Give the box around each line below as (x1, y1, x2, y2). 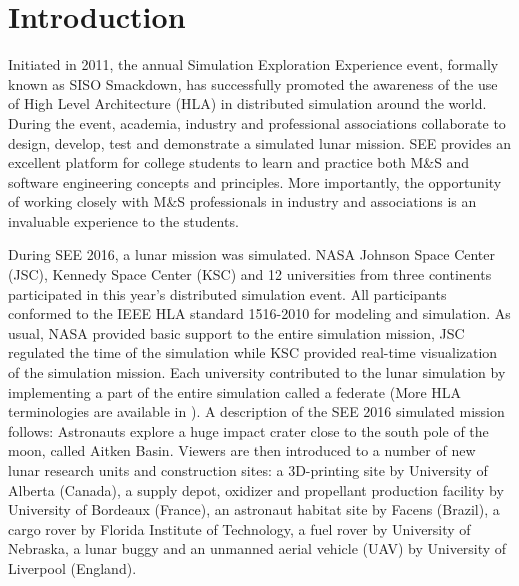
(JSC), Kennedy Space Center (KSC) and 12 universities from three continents (8, 264, 492, 285)
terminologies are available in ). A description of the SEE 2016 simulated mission (8, 401, 505, 422)
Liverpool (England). (8, 557, 137, 578)
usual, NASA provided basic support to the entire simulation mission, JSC (8, 322, 465, 343)
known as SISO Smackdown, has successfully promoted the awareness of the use (8, 73, 498, 94)
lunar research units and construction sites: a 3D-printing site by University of (8, 460, 488, 480)
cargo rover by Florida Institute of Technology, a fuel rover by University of (8, 518, 471, 539)
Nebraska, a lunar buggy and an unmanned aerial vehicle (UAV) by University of (8, 538, 507, 559)
